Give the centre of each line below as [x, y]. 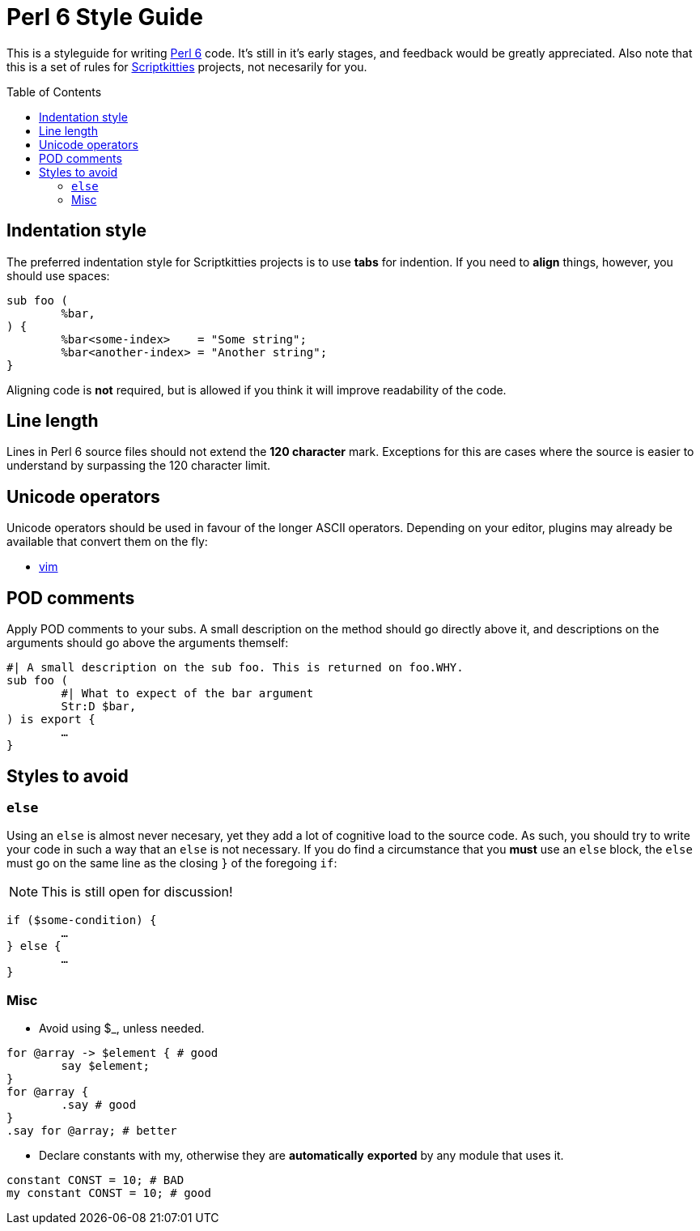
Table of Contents [54, 92]
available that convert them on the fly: [107, 542]
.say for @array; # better [92, 1131]
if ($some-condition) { [82, 920]
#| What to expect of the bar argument [187, 694]
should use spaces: [58, 275]
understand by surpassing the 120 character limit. [139, 466]
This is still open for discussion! [137, 892]
